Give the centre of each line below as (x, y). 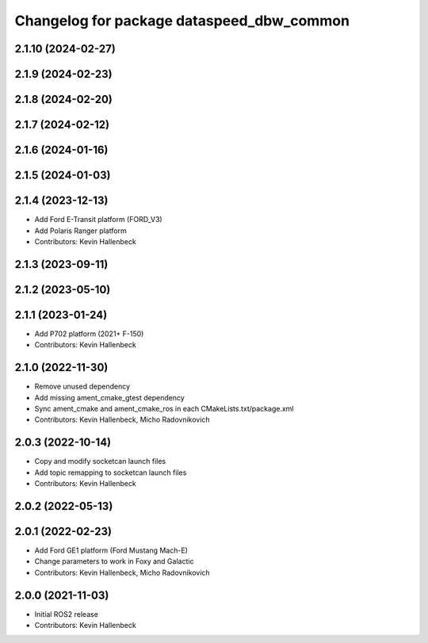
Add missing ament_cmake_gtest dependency (110, 397)
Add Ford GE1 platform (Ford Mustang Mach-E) (111, 550)
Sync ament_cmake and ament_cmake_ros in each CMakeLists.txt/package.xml (164, 408)
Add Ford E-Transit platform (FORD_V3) (98, 220)
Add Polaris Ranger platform (80, 231)
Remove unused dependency (82, 387)
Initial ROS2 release (67, 614)
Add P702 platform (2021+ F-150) (89, 334)
